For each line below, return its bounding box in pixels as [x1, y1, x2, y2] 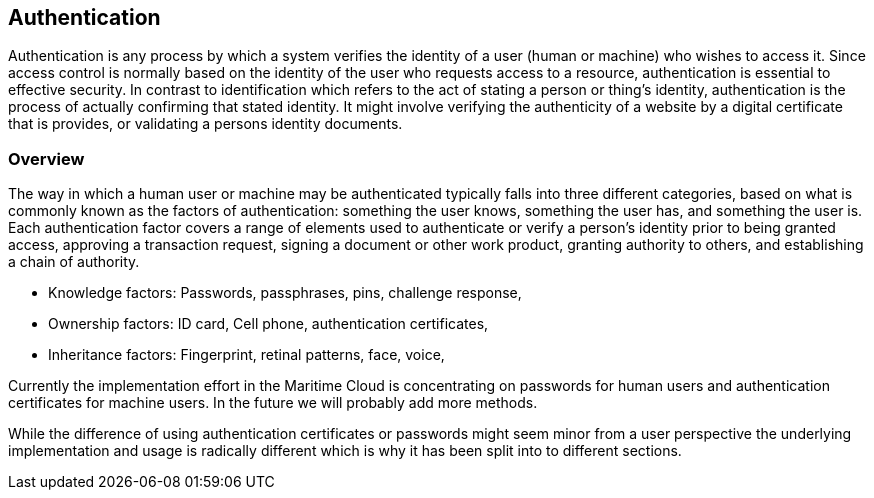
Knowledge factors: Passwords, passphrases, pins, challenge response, [48, 284, 522, 302]
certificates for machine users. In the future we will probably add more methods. [8, 394, 538, 412]
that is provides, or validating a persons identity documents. [8, 115, 403, 133]
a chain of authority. [8, 253, 140, 271]
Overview [8, 148, 85, 169]
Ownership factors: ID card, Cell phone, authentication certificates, [48, 315, 489, 333]
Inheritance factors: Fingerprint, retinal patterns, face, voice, [48, 346, 445, 364]
